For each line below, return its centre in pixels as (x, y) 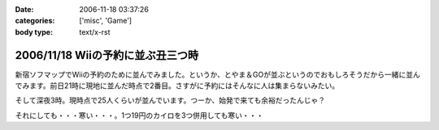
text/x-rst (95, 31)
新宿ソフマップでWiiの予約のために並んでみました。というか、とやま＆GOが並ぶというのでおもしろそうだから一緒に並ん (217, 74)
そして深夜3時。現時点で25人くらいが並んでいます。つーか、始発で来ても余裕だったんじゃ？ (170, 100)
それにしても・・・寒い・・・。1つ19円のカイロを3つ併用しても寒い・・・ (139, 115)
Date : (24, 9)
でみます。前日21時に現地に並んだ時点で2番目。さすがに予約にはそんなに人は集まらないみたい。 (177, 86)
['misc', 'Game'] (106, 21)
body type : (34, 31)
